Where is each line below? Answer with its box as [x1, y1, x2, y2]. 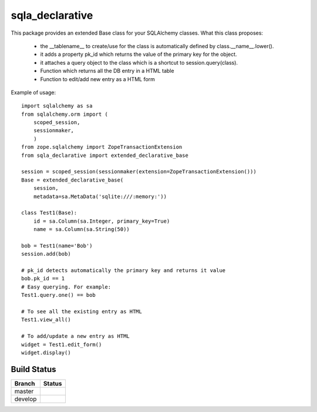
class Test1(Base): [21, 209, 77, 216]
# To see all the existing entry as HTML [21, 309, 142, 315]
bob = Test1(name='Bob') [21, 242, 93, 249]
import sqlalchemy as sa [21, 103, 93, 109]
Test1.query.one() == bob [21, 292, 96, 299]
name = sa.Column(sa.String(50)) [33, 226, 130, 233]
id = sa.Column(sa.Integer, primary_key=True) [33, 217, 170, 225]
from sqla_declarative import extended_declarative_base [21, 152, 189, 159]
